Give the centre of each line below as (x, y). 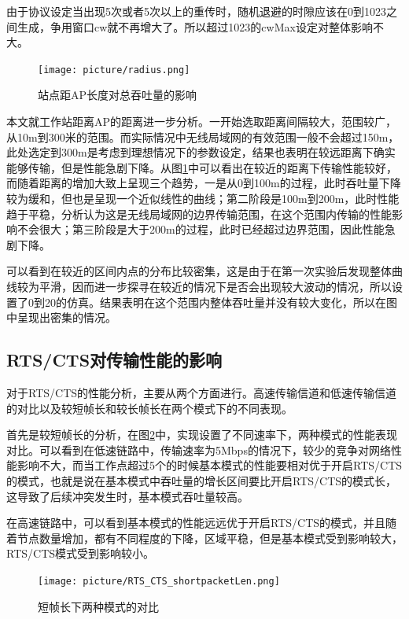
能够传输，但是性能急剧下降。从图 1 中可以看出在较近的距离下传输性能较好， (202, 167)
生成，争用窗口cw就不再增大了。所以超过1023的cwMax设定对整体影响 (195, 26)
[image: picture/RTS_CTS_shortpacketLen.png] (159, 581)
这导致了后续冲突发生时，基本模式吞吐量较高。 (127, 496)
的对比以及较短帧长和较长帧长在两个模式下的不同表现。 (149, 408)
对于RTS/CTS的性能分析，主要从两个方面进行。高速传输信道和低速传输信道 (202, 392)
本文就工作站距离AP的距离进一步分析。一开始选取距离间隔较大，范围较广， (202, 122)
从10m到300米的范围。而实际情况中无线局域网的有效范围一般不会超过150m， (203, 136)
